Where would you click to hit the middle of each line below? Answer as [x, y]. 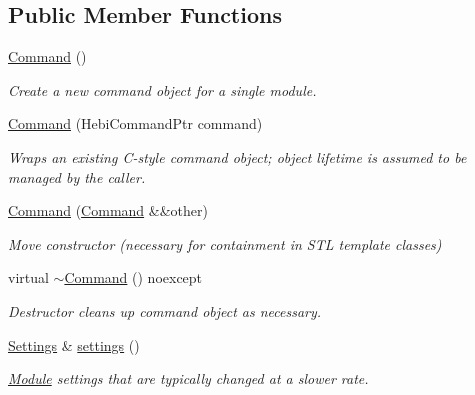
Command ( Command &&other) [108, 210]
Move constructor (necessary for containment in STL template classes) [225, 243]
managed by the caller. [77, 176]
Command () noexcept [133, 277]
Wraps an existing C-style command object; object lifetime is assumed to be [237, 156]
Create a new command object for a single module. [162, 89]
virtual [28, 277]
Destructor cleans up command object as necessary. [165, 310]
